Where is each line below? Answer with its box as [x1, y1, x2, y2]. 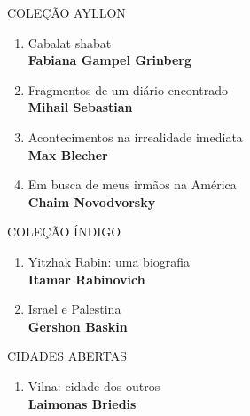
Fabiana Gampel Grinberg [27, 51, 191, 69]
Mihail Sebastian [27, 98, 133, 116]
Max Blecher [27, 145, 108, 164]
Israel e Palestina [27, 300, 121, 318]
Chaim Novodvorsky [27, 192, 156, 211]
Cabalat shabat [27, 33, 112, 52]
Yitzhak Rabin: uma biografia [27, 252, 191, 270]
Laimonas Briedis [27, 394, 137, 412]
